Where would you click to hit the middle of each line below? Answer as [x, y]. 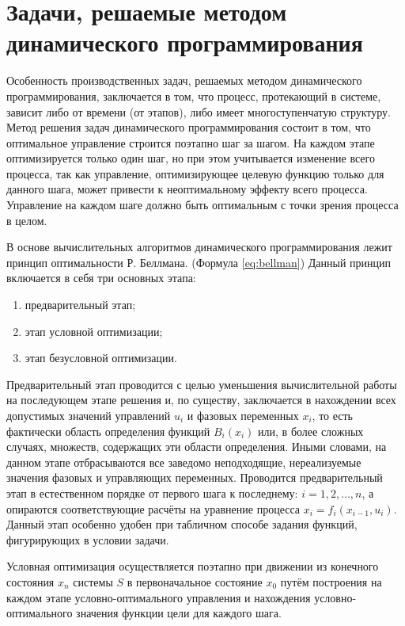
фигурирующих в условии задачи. [88, 539]
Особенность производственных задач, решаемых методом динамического [184, 80]
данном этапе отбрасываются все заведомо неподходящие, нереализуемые [184, 462]
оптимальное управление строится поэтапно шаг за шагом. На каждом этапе [191, 142]
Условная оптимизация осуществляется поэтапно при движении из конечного [193, 566]
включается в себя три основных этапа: [101, 278]
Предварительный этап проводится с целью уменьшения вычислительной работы [202, 384]
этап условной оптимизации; [94, 331]
